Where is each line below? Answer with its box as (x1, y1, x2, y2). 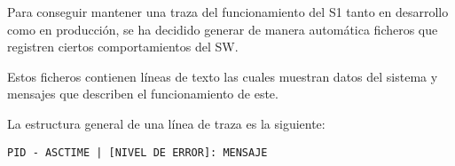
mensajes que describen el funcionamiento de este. (7, 84, 278, 103)
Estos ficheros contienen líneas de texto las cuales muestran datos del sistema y (7, 67, 438, 85)
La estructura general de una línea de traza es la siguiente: (7, 114, 326, 132)
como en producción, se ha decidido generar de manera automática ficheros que (7, 20, 438, 38)
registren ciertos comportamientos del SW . (7, 37, 239, 56)
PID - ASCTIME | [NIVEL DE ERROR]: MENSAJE (7, 146, 268, 159)
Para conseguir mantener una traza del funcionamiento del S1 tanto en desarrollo (7, 3, 449, 20)
